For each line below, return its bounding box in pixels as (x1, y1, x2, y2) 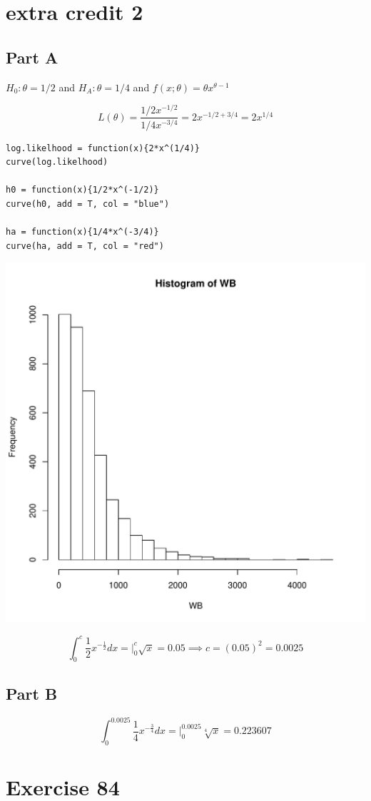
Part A (6, 46, 59, 68)
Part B (6, 682, 58, 704)
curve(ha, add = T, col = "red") (6, 240, 164, 251)
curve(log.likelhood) (6, 157, 108, 168)
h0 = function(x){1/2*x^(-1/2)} (6, 185, 159, 195)
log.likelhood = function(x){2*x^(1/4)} (6, 143, 200, 153)
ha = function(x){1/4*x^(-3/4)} (6, 227, 159, 238)
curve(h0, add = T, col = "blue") (6, 199, 170, 210)
